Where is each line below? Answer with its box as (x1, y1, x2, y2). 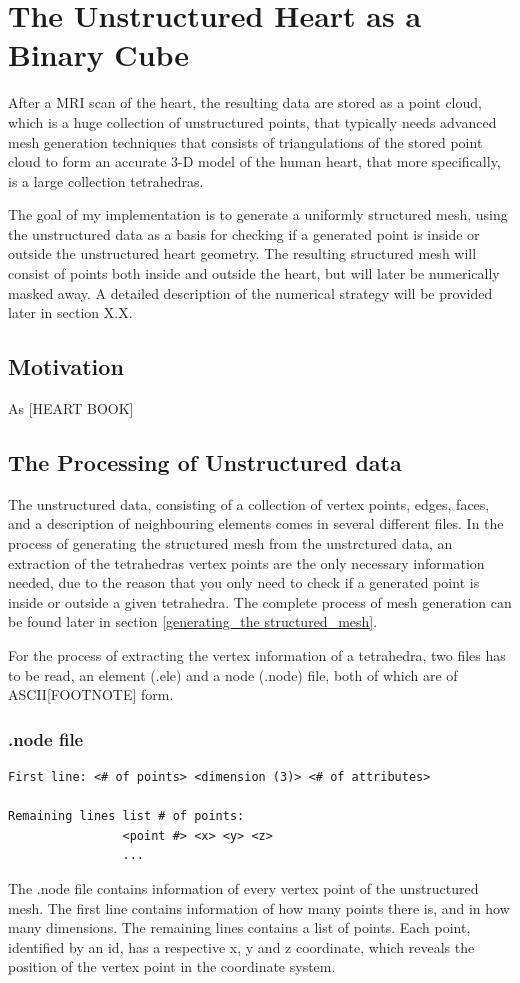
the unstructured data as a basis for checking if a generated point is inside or (8, 223, 480, 244)
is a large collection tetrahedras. (8, 170, 204, 191)
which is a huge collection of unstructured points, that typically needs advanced (8, 111, 497, 132)
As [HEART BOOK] (8, 398, 134, 419)
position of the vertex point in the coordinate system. (8, 956, 336, 977)
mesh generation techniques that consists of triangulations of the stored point (8, 131, 483, 152)
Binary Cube (8, 34, 190, 75)
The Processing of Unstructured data (8, 447, 402, 478)
